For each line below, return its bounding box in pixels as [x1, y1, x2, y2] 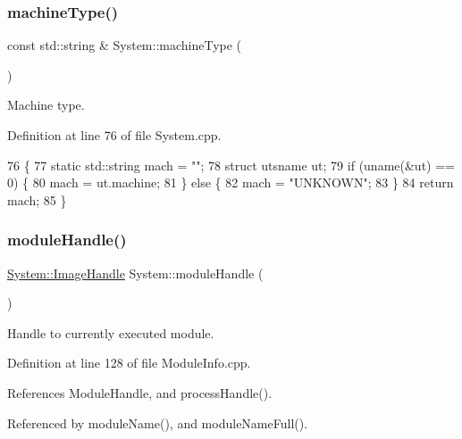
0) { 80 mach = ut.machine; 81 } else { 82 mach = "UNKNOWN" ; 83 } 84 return [7, 173, 454, 192]
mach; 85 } [7, 190, 67, 209]
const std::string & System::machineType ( [7, 36, 242, 54]
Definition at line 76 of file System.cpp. [7, 126, 222, 144]
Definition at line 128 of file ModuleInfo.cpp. [7, 353, 251, 372]
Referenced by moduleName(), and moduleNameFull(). [7, 413, 308, 432]
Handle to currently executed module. [7, 323, 214, 342]
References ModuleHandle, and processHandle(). [7, 383, 273, 402]
